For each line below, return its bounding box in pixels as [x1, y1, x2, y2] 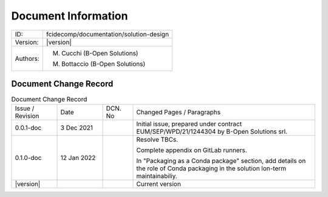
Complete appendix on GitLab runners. [136, 146, 247, 154]
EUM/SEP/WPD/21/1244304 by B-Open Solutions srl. [136, 128, 288, 136]
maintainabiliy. [136, 172, 177, 181]
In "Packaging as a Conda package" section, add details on [136, 157, 306, 165]
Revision [15, 112, 39, 120]
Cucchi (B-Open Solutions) [61, 49, 138, 57]
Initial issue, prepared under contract [136, 120, 242, 128]
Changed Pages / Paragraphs [136, 108, 221, 117]
